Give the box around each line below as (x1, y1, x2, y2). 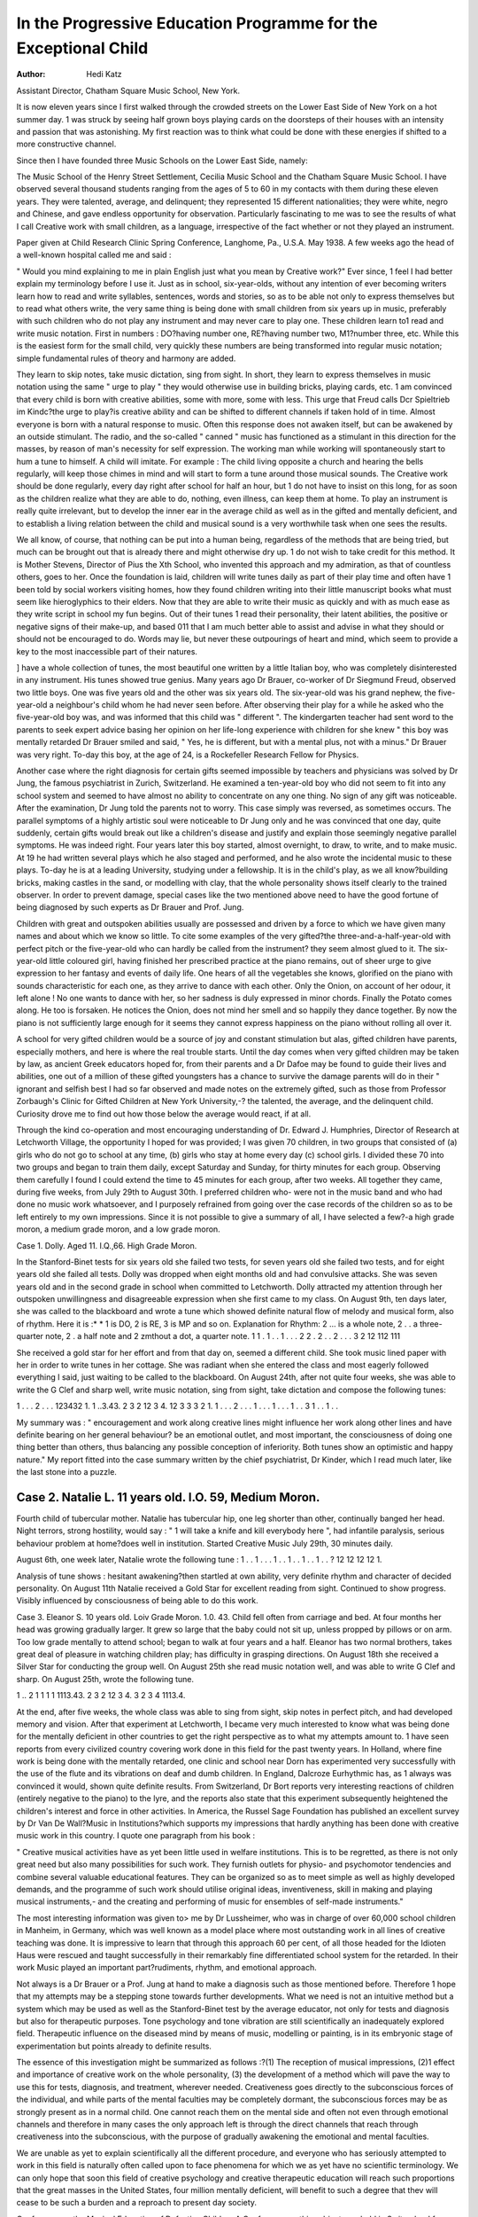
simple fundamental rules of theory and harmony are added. (16, 353, 236, 364)
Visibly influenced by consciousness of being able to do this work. (16, 1595, 258, 1606)
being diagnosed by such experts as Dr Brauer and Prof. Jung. (16, 902, 244, 913)
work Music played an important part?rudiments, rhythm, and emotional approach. (16, 1962, 318, 1973)
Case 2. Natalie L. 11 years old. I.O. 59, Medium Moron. (16, 1490, 320, 1505)
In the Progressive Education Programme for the (16, 13, 378, 33)
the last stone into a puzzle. (16, 1467, 117, 1477)
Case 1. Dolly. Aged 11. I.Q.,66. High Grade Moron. (16, 1240, 197, 1250)
